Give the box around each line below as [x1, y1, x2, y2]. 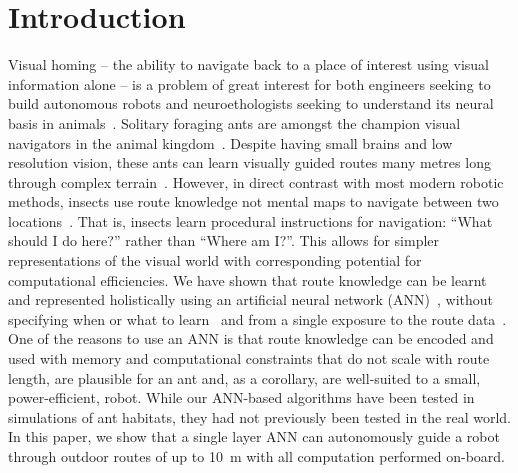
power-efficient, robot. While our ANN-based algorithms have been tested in [8, 387, 475, 408]
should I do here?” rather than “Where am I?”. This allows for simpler [8, 230, 440, 251]
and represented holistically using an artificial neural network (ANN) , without [8, 289, 494, 310]
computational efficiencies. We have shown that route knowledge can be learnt [8, 269, 487, 290]
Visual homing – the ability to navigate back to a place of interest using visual [8, 54, 490, 75]
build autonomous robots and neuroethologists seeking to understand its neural [8, 93, 494, 114]
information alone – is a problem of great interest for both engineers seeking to [8, 73, 491, 94]
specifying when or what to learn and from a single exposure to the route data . [8, 308, 507, 329]
